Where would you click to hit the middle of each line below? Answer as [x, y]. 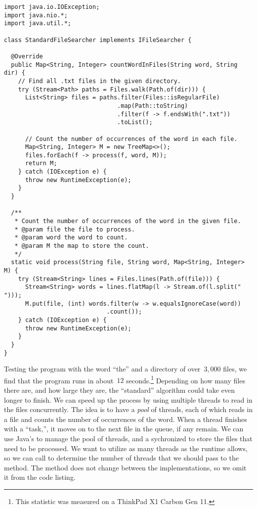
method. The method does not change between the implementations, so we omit [125, 467]
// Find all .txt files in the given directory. [99, 81]
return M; [41, 163]
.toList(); [135, 122]
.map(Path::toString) [153, 106]
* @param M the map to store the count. [82, 246]
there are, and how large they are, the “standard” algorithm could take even [119, 390]
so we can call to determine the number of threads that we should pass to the [121, 458]
